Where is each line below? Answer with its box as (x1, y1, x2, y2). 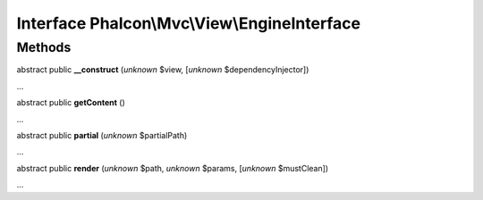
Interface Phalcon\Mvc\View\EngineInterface (16, 13, 361, 33)
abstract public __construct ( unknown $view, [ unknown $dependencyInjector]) (16, 64, 309, 75)
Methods (16, 39, 72, 55)
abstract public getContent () (16, 97, 125, 108)
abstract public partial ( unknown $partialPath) (16, 129, 188, 140)
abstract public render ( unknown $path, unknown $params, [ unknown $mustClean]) (16, 162, 329, 173)
